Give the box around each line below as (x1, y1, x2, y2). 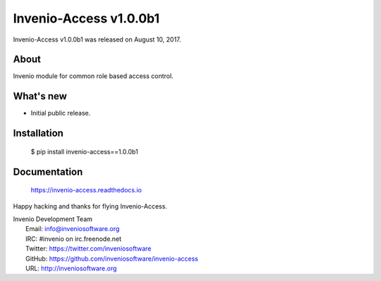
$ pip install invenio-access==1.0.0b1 (30, 147, 138, 156)
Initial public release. (30, 109, 91, 118)
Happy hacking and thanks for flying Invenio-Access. (13, 201, 167, 211)
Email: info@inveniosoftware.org (25, 225, 120, 233)
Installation (13, 127, 64, 139)
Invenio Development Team (13, 215, 93, 223)
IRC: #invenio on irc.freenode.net (25, 235, 122, 243)
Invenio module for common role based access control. (13, 72, 174, 80)
